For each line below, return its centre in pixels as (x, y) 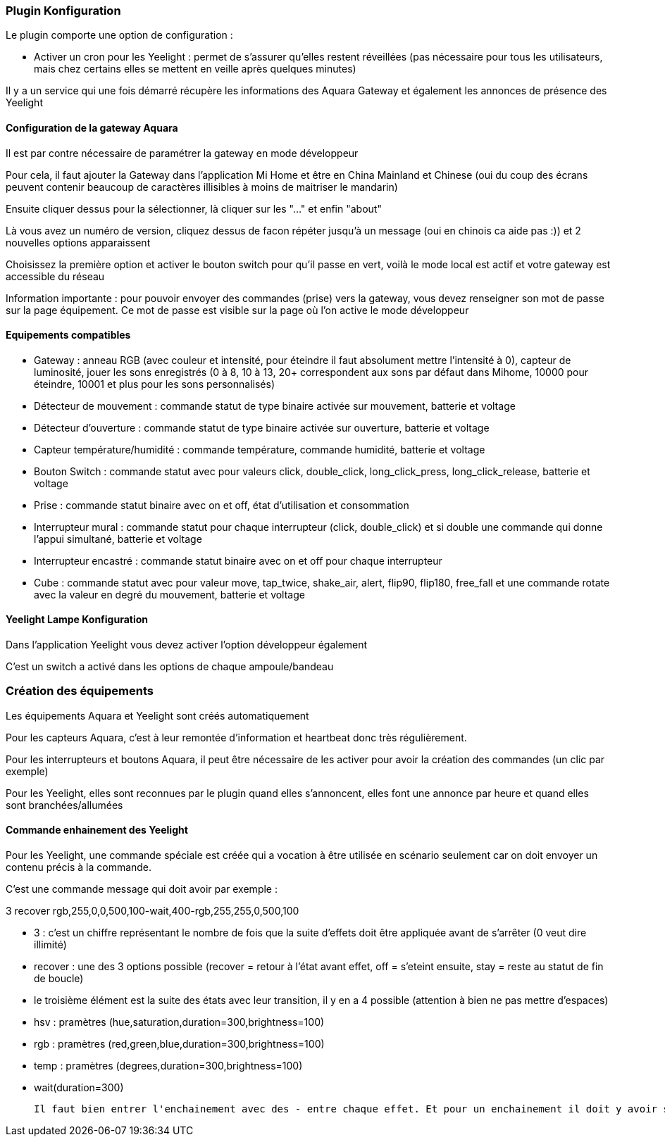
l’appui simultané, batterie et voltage (118, 539)
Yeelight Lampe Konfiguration (77, 620)
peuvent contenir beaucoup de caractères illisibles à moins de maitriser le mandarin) (202, 187)
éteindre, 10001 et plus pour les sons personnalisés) (154, 384)
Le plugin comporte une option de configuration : (119, 35)
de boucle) (59, 978)
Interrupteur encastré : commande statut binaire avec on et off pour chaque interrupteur (238, 560)
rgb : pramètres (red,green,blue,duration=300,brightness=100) (179, 1044)
